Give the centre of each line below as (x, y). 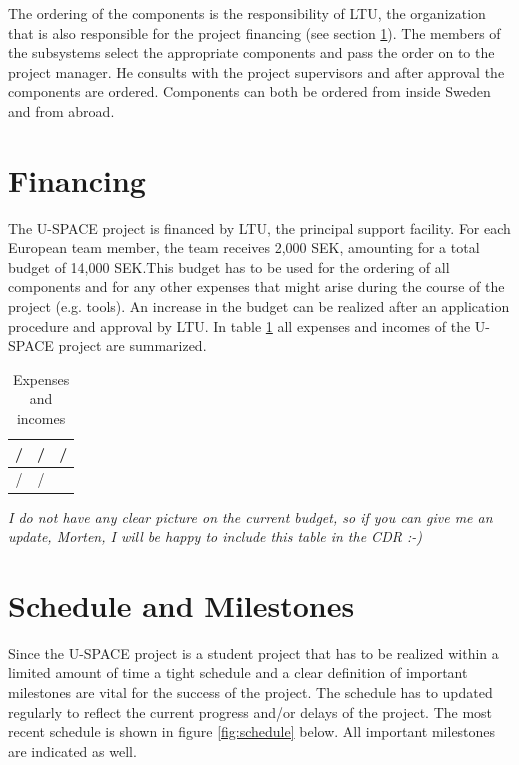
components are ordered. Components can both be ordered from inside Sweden (249, 91)
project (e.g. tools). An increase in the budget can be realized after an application (259, 306)
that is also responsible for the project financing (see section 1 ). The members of (254, 32)
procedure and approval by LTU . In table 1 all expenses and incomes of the (239, 325)
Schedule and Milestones (181, 604)
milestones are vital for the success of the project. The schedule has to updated (250, 692)
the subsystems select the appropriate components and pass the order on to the (251, 52)
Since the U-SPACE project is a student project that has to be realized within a (253, 652)
